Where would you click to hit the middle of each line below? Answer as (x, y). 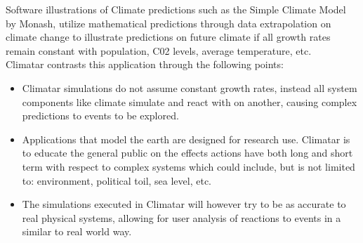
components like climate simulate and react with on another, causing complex (190, 101)
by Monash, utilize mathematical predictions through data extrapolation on (169, 23)
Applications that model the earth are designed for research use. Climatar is (186, 139)
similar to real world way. (77, 231)
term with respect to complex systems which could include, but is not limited (189, 166)
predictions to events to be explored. (100, 116)
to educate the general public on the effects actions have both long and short (187, 153)
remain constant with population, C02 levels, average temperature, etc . (159, 50)
